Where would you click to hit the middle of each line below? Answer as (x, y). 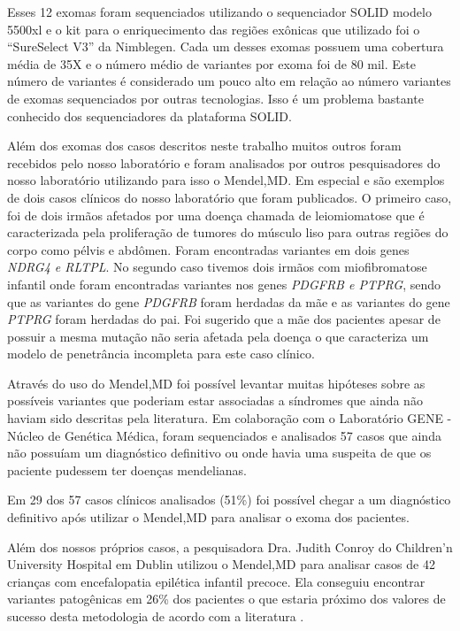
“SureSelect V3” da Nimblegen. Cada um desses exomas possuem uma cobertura (226, 46)
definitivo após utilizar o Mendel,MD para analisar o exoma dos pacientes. (208, 517)
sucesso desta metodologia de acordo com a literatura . (156, 616)
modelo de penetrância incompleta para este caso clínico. (161, 354)
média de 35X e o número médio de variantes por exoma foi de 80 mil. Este (212, 63)
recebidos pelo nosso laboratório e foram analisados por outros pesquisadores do (224, 162)
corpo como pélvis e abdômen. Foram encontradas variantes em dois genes (208, 249)
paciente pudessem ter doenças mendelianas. (127, 469)
